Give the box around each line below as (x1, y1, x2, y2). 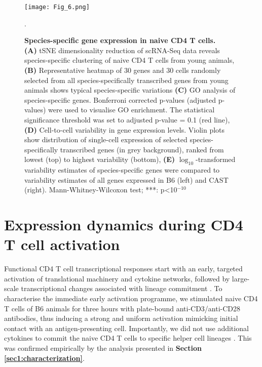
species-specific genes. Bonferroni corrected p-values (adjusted (24, 94, 216, 105)
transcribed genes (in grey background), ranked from (60, 144, 224, 154)
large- (232, 273, 250, 283)
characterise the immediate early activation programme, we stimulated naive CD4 (4, 293, 258, 304)
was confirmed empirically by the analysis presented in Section (4, 343, 202, 353)
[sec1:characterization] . (4, 352, 85, 363)
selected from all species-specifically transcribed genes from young (24, 74, 229, 85)
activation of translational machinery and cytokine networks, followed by (4, 273, 230, 283)
